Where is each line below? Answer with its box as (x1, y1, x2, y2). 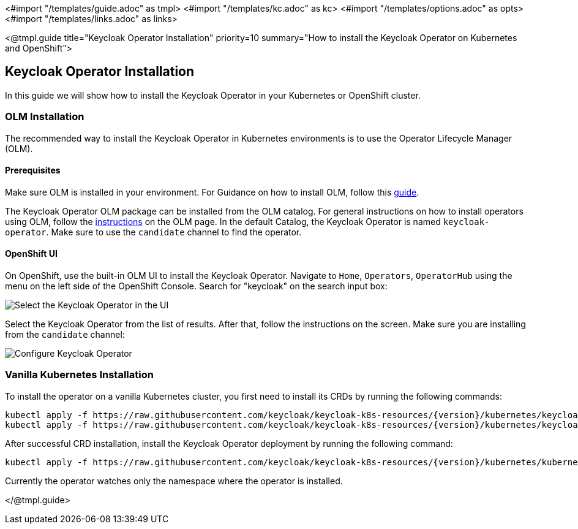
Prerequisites (5, 165, 61, 176)
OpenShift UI (5, 248, 58, 259)
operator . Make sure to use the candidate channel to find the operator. (5, 226, 302, 237)
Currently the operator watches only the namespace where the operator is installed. (5, 475, 343, 486)
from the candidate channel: (5, 329, 125, 340)
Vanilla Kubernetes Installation (5, 368, 154, 381)
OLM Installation (5, 110, 84, 123)
